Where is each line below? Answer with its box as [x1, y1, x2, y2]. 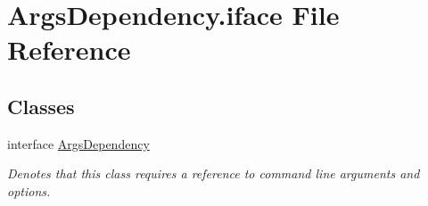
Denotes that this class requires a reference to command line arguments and [7, 164, 420, 183]
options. [7, 181, 51, 200]
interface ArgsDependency [7, 134, 150, 152]
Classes [7, 92, 75, 119]
